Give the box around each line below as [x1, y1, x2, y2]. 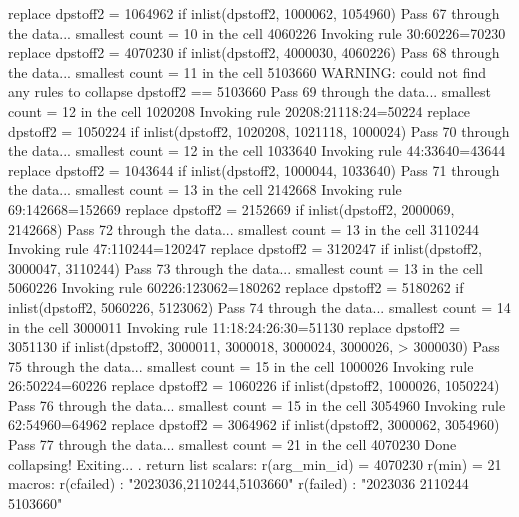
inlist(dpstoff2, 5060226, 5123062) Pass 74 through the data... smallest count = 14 [8, 296, 511, 317]
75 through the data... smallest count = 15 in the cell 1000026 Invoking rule [8, 355, 474, 376]
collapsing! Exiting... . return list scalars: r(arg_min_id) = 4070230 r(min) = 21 [8, 453, 502, 474]
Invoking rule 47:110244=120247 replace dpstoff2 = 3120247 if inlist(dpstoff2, [8, 238, 482, 259]
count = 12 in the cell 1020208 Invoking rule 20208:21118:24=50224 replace [8, 100, 471, 121]
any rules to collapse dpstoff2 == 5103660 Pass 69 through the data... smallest [8, 81, 492, 102]
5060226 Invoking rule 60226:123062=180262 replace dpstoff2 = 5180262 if [8, 277, 464, 298]
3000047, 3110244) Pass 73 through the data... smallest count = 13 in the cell [8, 257, 483, 278]
